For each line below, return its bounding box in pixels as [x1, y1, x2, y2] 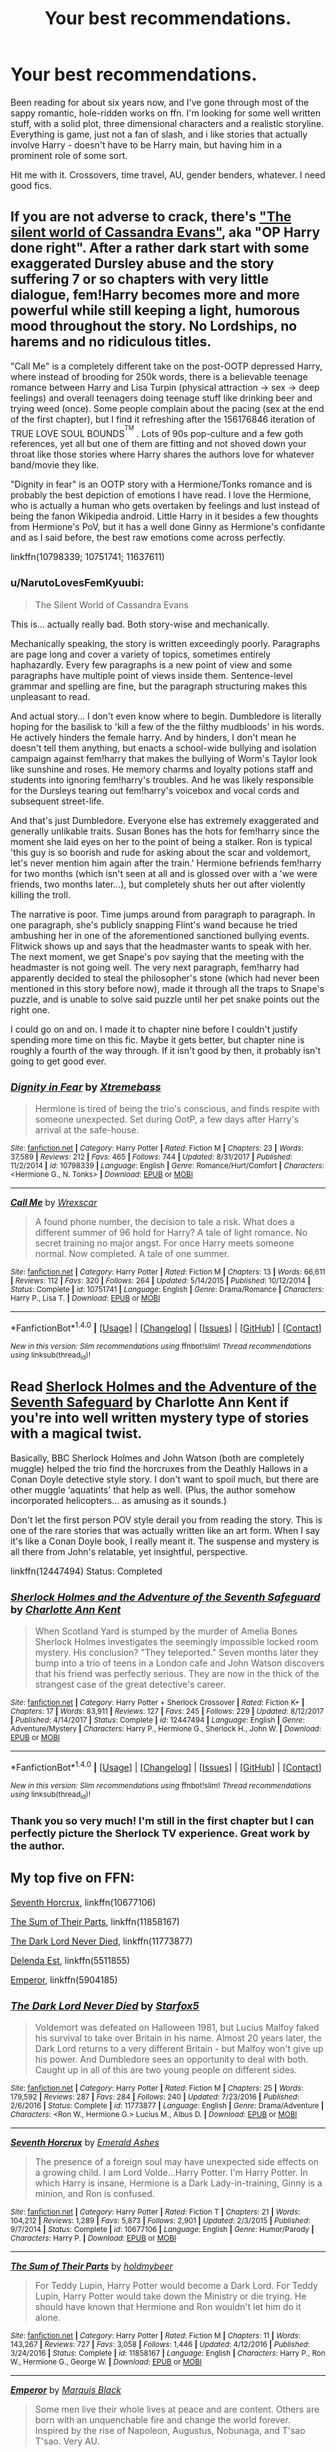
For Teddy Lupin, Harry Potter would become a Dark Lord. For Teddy [34, 2280, 318, 2291]
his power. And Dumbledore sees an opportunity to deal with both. [34, 2053, 309, 2065]
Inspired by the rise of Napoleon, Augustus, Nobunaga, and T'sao [34, 2425, 306, 2436]
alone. [34, 2312, 61, 2323]
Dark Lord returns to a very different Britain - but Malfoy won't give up [34, 2043, 324, 2054]
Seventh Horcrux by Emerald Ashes [10, 2137, 160, 2148]
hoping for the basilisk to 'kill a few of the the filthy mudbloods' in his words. [10, 720, 325, 732]
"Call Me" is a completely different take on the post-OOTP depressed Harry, [10, 360, 323, 372]
